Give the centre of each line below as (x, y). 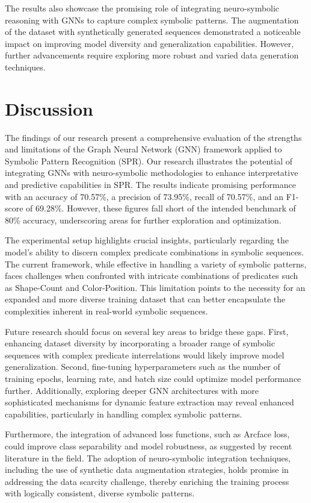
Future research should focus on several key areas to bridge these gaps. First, (147, 331)
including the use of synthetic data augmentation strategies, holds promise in (147, 470)
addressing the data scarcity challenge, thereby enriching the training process (147, 481)
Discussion (49, 108)
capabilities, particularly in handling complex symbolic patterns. (124, 414)
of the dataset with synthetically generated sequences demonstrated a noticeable (153, 32)
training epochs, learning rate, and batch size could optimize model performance (153, 378)
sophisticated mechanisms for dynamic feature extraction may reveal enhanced (149, 402)
